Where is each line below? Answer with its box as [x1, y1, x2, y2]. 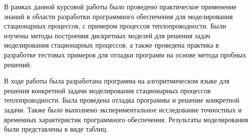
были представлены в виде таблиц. [4, 124, 108, 134]
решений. [4, 59, 32, 69]
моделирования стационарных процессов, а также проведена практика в [4, 40, 219, 50]
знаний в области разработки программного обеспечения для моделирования [4, 11, 233, 21]
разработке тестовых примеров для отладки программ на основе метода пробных [4, 49, 247, 59]
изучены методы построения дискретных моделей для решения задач [4, 30, 210, 40]
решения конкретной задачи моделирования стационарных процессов [4, 85, 211, 95]
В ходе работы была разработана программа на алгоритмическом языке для [4, 76, 229, 86]
